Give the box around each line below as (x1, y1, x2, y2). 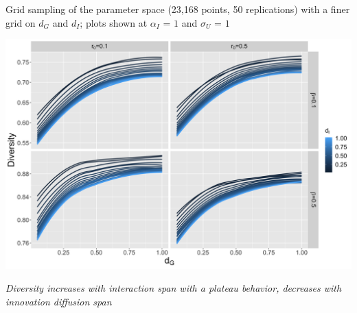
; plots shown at (80, 15, 148, 29)
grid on (5, 15, 36, 29)
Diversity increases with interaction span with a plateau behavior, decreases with (5, 281, 342, 295)
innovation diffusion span (5, 295, 112, 309)
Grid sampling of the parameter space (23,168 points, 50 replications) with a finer (5, 2, 350, 16)
